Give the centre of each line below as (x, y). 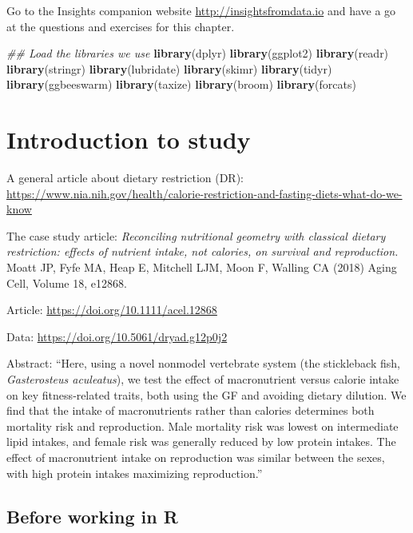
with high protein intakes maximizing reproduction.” (135, 473)
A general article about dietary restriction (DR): (125, 178)
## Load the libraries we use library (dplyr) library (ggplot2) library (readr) (198, 53)
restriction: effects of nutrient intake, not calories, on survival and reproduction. (203, 251)
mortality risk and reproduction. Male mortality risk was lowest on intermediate (203, 426)
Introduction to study (129, 139)
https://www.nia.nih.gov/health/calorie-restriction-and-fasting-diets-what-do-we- (205, 193)
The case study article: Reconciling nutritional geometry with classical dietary (196, 235)
